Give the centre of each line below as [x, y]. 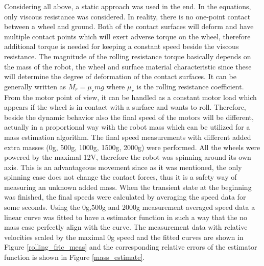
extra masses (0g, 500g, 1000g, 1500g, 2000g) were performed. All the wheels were [132, 147]
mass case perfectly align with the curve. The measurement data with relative [126, 227]
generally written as [35, 86]
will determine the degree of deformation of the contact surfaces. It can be [120, 76]
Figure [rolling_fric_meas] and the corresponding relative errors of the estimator [131, 247]
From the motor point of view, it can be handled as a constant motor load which [130, 97]
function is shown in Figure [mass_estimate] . [75, 257]
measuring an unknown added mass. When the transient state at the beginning [128, 187]
